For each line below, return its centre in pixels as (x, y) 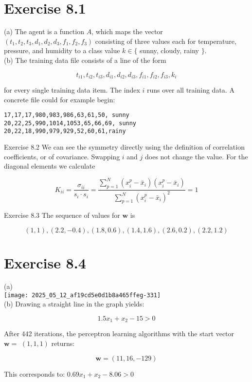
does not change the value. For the (197, 156)
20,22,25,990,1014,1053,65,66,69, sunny (70, 123)
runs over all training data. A (190, 89)
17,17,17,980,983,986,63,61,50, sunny (67, 115)
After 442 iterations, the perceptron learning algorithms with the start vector (119, 334)
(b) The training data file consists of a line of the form (85, 60)
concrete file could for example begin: (60, 99)
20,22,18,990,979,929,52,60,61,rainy (65, 131)
